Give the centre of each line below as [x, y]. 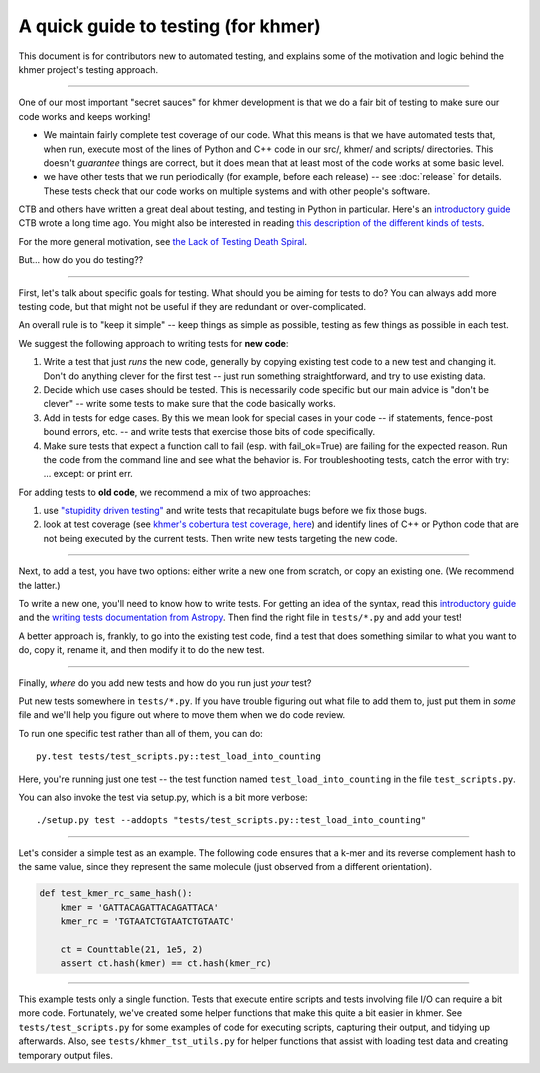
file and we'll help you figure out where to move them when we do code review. [182, 715]
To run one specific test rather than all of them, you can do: [141, 733]
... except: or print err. [88, 474]
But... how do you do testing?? [81, 260]
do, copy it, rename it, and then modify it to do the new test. [141, 650]
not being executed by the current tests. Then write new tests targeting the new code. [221, 538]
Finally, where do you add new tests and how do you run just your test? [165, 682]
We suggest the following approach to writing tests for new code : [153, 343]
